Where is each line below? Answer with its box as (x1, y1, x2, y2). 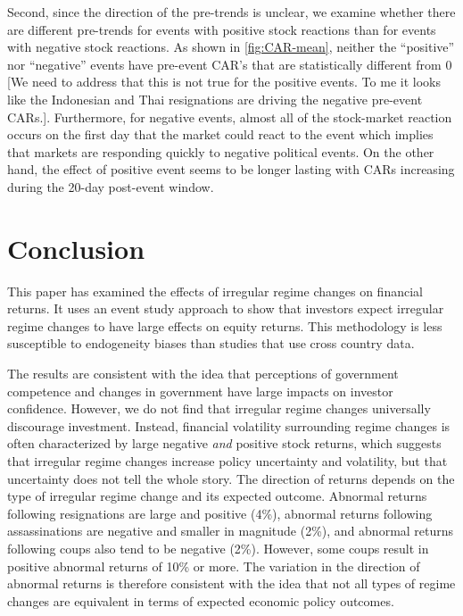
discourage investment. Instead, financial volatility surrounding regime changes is (7, 416, 451, 435)
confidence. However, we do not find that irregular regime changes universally (7, 399, 431, 418)
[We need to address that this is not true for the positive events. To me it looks (7, 72, 441, 91)
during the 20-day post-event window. (7, 177, 214, 196)
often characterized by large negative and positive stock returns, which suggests (7, 434, 442, 453)
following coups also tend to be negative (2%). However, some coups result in (7, 538, 429, 557)
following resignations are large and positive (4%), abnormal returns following (7, 504, 433, 522)
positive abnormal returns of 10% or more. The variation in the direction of (7, 556, 420, 575)
